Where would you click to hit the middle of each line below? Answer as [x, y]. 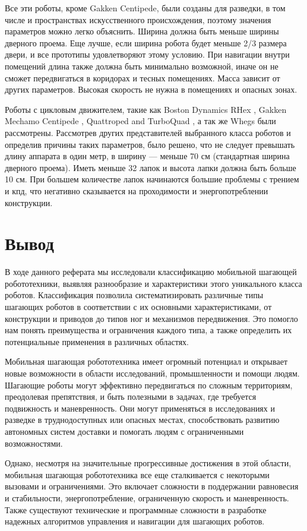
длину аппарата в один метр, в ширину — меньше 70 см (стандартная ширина [147, 156]
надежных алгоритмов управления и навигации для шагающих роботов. [135, 521]
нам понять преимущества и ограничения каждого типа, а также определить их [148, 330]
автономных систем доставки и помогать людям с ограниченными [124, 431]
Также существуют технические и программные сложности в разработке [136, 509]
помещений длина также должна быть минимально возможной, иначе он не [142, 66]
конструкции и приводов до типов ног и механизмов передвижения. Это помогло [151, 318]
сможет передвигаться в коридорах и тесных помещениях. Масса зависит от [143, 78]
